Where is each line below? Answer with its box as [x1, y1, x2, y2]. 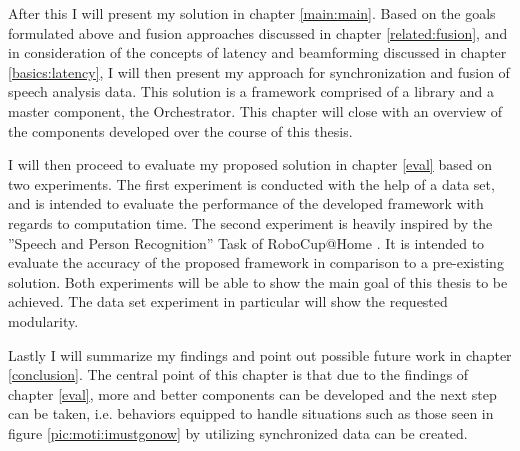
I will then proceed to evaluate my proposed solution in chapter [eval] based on [8, 154, 493, 175]
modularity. [8, 310, 79, 331]
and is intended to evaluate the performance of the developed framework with [8, 193, 484, 214]
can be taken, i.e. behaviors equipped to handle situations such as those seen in [8, 403, 494, 424]
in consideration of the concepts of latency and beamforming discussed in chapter [8, 42, 507, 63]
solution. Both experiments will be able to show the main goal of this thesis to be [8, 271, 508, 292]
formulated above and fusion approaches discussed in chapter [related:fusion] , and [8, 22, 508, 43]
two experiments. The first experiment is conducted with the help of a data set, [8, 173, 495, 194]
